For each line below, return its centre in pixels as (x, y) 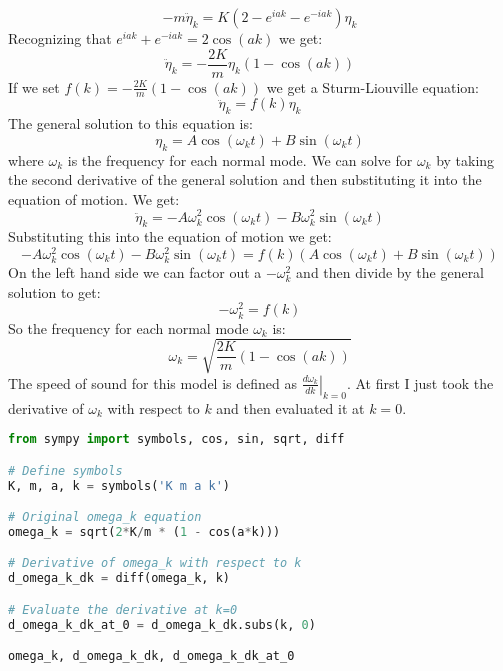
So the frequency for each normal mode (128, 327)
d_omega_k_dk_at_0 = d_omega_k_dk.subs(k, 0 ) (162, 624)
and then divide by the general (390, 272)
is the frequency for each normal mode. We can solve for (240, 159)
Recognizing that (60, 38)
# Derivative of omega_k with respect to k (155, 563)
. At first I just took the (420, 382)
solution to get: (54, 291)
